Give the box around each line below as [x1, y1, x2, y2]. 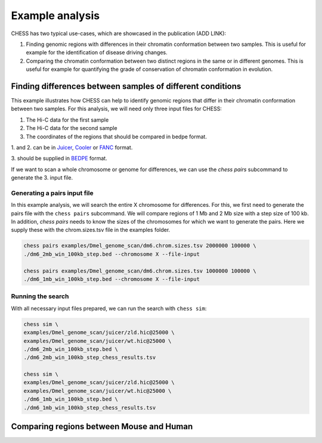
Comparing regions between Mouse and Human [11, 422, 193, 432]
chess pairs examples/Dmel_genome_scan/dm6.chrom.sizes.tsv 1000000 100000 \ [23, 267, 256, 274]
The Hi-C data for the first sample [26, 116, 109, 123]
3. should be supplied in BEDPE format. [11, 155, 107, 162]
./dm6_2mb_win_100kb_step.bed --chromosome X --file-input [23, 250, 200, 258]
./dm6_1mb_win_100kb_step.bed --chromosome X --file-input [23, 276, 200, 283]
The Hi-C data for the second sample [26, 125, 117, 132]
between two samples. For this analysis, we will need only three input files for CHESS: [11, 105, 222, 113]
